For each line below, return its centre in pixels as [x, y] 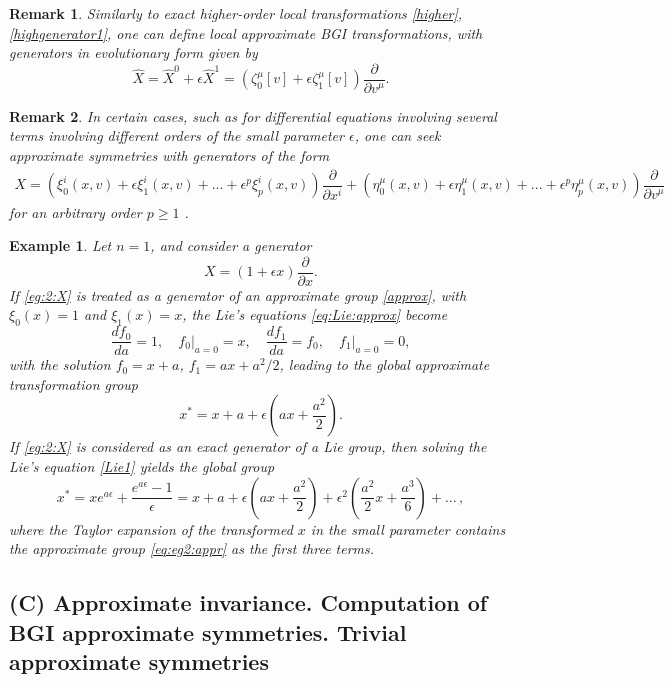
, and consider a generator [231, 245]
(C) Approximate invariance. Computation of [248, 602]
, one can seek [397, 135]
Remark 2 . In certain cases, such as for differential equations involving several [253, 115]
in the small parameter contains [408, 528]
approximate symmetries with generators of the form [169, 155]
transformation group [73, 383]
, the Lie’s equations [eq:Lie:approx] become [315, 314]
